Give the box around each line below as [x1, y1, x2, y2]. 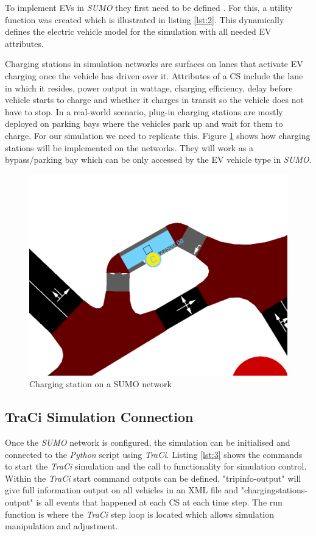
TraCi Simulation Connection [5, 407, 194, 426]
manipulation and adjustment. [5, 520, 118, 532]
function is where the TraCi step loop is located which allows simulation [5, 507, 275, 520]
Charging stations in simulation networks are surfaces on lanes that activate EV [5, 57, 303, 70]
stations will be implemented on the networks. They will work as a [5, 141, 253, 154]
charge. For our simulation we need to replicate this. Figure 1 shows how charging [5, 129, 311, 141]
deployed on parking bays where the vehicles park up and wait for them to [5, 117, 283, 130]
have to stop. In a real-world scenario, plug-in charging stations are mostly [5, 105, 283, 118]
